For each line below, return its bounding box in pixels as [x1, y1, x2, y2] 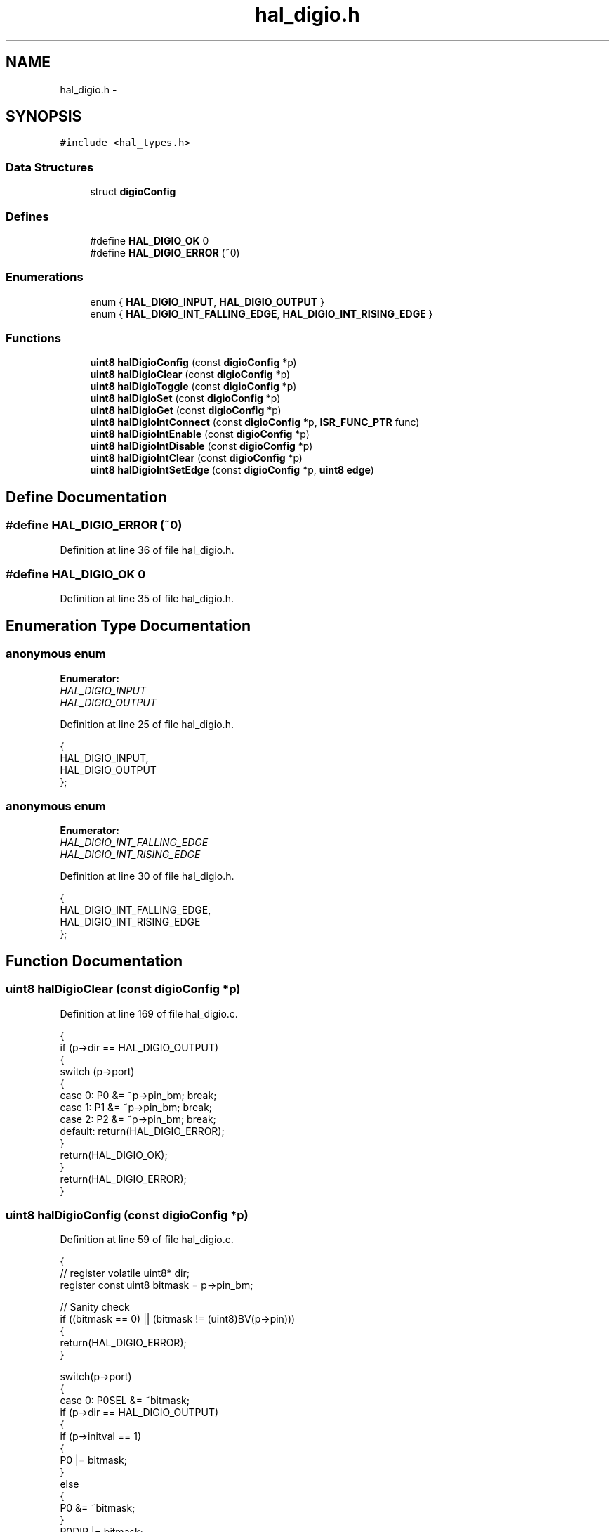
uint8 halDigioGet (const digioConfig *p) [90, 404, 282, 417]
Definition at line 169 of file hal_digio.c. [60, 1007, 238, 1020]
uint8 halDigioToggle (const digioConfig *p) [90, 380, 297, 393]
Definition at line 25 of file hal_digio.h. [60, 718, 234, 730]
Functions [6, 331, 61, 346]
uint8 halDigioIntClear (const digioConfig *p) [90, 452, 303, 465]
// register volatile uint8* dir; [60, 1267, 190, 1280]
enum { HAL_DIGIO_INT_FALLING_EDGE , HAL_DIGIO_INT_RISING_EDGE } [90, 307, 433, 320]
